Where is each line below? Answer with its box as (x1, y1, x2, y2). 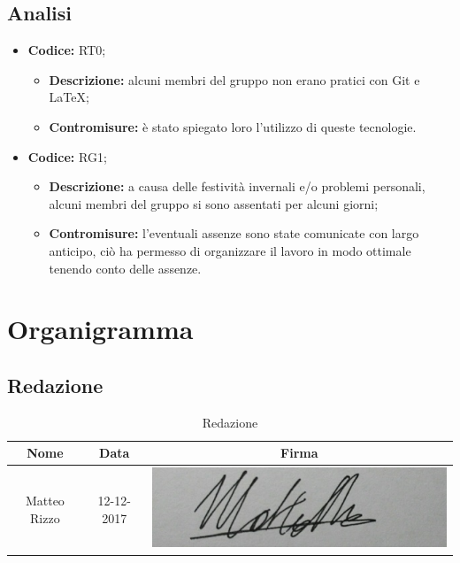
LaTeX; (49, 88, 89, 106)
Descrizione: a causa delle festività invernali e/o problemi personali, (49, 177, 425, 196)
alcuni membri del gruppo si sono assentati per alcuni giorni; (49, 194, 379, 212)
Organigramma (7, 311, 194, 347)
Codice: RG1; (27, 147, 107, 166)
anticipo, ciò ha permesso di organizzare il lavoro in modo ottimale (49, 241, 411, 259)
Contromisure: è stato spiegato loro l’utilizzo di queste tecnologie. (49, 117, 417, 135)
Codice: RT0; (27, 41, 106, 59)
